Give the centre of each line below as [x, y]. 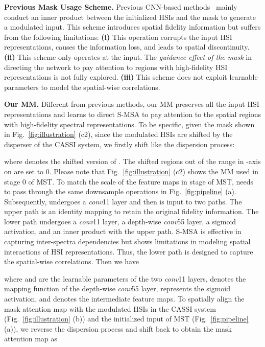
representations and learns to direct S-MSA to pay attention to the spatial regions [133, 114]
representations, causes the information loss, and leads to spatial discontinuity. [127, 47]
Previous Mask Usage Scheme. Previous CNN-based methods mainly [121, 7]
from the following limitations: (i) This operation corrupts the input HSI [118, 37]
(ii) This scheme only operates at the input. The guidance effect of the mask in [128, 56]
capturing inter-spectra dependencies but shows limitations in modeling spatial [127, 241]
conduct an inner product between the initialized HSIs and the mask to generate [130, 17]
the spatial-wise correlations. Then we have [71, 261]
